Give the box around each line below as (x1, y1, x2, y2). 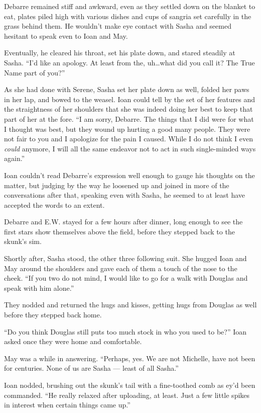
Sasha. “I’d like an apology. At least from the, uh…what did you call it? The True (4, 57, 255, 67)
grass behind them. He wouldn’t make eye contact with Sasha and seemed (4, 21, 231, 31)
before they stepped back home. (4, 309, 102, 320)
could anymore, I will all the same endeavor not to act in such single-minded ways (4, 143, 256, 153)
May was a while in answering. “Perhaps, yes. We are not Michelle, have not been (4, 353, 255, 363)
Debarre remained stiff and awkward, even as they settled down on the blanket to (4, 1, 255, 11)
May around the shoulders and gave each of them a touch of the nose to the (4, 263, 237, 273)
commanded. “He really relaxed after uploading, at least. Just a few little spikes (4, 389, 250, 400)
